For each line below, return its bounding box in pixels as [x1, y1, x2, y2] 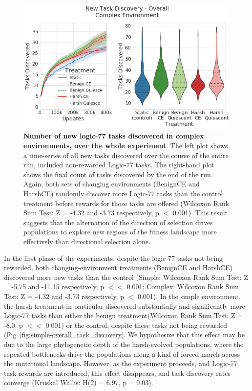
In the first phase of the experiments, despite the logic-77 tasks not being [4, 253, 223, 263]
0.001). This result [172, 207, 228, 218]
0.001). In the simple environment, [137, 291, 241, 301]
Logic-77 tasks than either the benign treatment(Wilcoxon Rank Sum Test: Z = [4, 310, 243, 321]
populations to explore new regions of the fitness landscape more [23, 227, 217, 237]
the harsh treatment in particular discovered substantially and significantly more [4, 300, 245, 311]
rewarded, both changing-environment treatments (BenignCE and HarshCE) [4, 262, 233, 273]
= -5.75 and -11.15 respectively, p [4, 281, 105, 292]
